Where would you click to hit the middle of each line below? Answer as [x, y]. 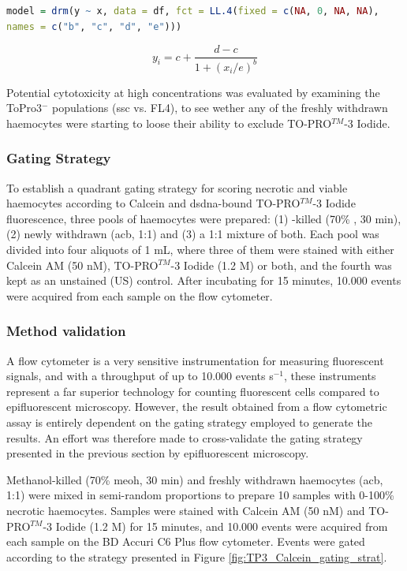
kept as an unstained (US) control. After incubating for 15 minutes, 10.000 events [204, 280]
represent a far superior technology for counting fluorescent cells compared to [193, 391]
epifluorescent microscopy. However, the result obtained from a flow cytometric [197, 407]
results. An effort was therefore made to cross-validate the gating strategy [185, 437]
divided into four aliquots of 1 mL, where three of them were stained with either [200, 249]
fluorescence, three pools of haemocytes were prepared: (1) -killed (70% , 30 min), [204, 218]
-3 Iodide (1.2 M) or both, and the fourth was [281, 265]
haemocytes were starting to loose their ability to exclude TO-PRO [169, 123]
